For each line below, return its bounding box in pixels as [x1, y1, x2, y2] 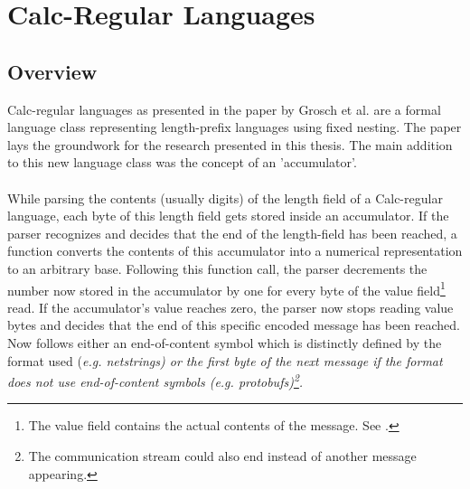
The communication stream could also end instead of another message [28, 446, 417, 465]
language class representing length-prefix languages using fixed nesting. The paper [7, 118, 462, 136]
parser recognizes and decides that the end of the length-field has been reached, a [7, 223, 457, 242]
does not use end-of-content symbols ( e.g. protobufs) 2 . [7, 370, 304, 390]
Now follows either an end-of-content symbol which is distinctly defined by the [7, 333, 442, 352]
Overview [7, 57, 98, 85]
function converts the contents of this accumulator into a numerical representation [7, 241, 463, 260]
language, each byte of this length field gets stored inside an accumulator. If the [7, 206, 449, 225]
